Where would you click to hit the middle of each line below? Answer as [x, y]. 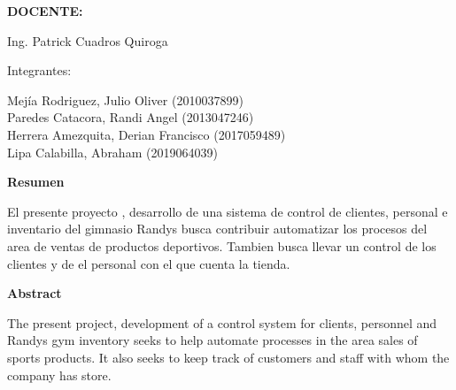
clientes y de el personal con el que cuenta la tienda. [149, 263]
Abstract [35, 293]
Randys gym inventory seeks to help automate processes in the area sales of [213, 340]
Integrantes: [39, 70]
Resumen [36, 182]
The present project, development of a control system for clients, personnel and [222, 322]
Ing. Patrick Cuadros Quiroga [88, 40]
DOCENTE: [45, 11]
